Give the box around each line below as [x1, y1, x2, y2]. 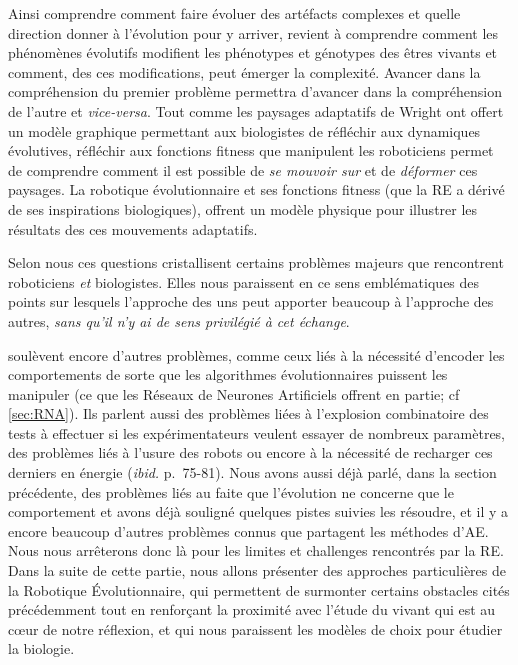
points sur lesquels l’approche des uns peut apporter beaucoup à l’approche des [8, 291, 494, 312]
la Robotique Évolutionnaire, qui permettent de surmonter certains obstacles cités [8, 579, 510, 600]
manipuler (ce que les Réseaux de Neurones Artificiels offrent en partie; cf [8, 383, 460, 404]
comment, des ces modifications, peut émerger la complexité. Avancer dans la [8, 61, 481, 82]
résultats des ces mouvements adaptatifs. [8, 218, 258, 239]
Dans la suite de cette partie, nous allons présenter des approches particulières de [8, 560, 507, 581]
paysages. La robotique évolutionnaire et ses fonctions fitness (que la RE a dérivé [8, 179, 505, 200]
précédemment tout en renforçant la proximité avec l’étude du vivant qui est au [8, 599, 496, 620]
